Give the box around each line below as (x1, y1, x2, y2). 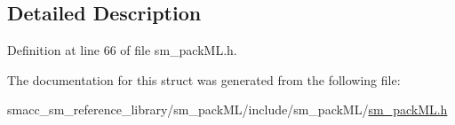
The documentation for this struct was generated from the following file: (7, 70, 401, 89)
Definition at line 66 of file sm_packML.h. (7, 41, 237, 59)
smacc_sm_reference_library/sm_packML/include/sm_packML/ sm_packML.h (7, 100, 448, 119)
